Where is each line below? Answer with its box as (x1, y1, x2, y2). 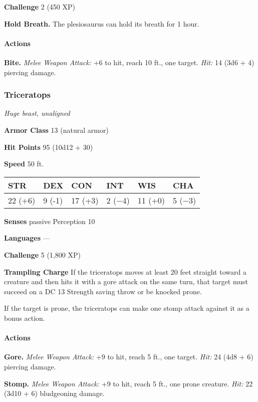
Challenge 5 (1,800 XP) (4, 249, 81, 260)
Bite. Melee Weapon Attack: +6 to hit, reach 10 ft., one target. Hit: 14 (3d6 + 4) (4, 57, 254, 67)
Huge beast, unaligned (4, 108, 70, 118)
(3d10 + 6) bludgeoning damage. (4, 388, 105, 398)
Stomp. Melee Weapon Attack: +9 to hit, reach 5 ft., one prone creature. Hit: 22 (4, 378, 253, 388)
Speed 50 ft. (4, 158, 44, 169)
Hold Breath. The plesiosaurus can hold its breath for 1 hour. (4, 18, 199, 29)
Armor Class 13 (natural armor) (4, 124, 109, 135)
